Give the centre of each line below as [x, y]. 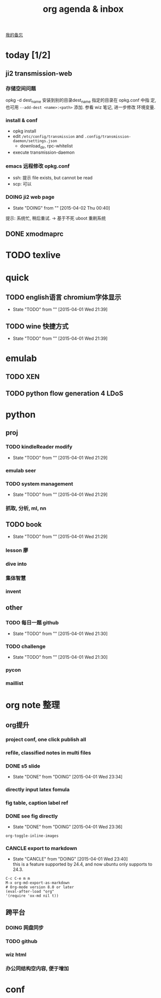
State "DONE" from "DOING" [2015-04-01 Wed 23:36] [67, 827]
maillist [15, 683]
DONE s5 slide [23, 766]
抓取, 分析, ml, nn [26, 508]
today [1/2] [28, 55]
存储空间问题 [21, 89]
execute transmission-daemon [44, 152]
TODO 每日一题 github [32, 623]
